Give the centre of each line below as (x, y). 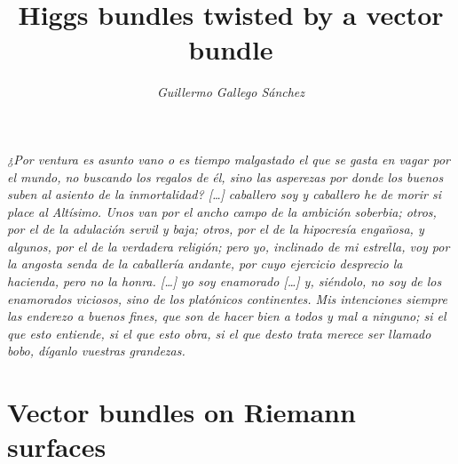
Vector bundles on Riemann (182, 412)
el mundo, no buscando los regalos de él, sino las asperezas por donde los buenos (225, 176)
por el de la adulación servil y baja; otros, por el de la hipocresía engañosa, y (216, 229)
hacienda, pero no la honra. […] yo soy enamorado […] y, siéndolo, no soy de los (225, 281)
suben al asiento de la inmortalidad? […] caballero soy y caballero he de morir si (224, 194)
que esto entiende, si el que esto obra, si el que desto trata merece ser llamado (219, 333)
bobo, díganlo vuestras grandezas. (96, 351)
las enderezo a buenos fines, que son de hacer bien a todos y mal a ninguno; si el (227, 316)
